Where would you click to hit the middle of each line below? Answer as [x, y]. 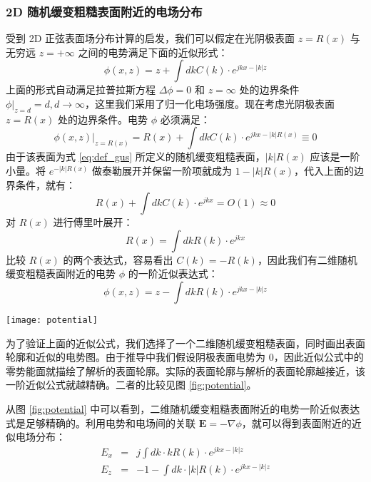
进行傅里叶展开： [93, 222]
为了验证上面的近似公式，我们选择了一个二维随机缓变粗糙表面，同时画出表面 [185, 343]
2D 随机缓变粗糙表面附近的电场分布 [104, 11]
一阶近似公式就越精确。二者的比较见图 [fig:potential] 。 [131, 385]
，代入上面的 [324, 170]
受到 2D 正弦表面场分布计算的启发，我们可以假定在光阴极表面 [151, 38]
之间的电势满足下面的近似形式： [153, 52]
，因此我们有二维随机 [307, 259]
